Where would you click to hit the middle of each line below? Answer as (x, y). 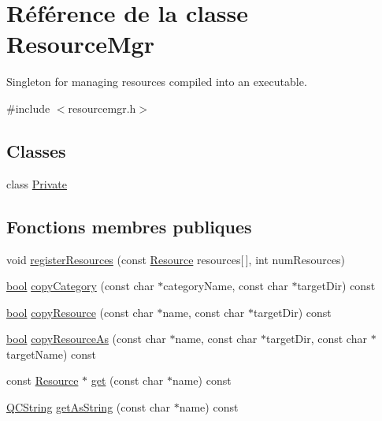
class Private (37, 183)
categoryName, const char (226, 286)
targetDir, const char (317, 339)
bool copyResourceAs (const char (86, 339)
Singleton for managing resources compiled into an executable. (157, 82)
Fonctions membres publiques (129, 226)
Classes (36, 150)
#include (28, 108)
